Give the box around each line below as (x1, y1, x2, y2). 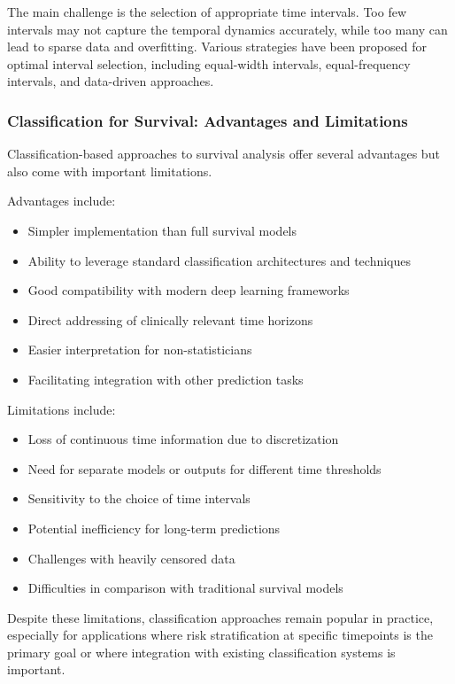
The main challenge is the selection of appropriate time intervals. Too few (7, 3, 407, 20)
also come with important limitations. (7, 161, 212, 180)
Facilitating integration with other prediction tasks (27, 369, 304, 388)
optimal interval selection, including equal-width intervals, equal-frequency (7, 54, 411, 73)
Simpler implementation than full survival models (27, 221, 297, 239)
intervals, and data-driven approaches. (7, 72, 214, 90)
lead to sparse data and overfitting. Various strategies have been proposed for (7, 37, 427, 56)
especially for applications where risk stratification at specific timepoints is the (7, 626, 433, 644)
